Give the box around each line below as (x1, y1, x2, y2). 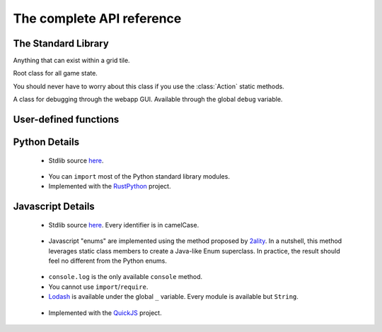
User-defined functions (13, 114, 120, 126)
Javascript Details (13, 201, 95, 213)
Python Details (13, 136, 80, 148)
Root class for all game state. (13, 69, 98, 78)
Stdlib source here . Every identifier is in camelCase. (48, 220, 199, 229)
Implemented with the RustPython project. (48, 182, 171, 191)
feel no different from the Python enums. (48, 256, 168, 265)
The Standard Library (13, 37, 109, 49)
